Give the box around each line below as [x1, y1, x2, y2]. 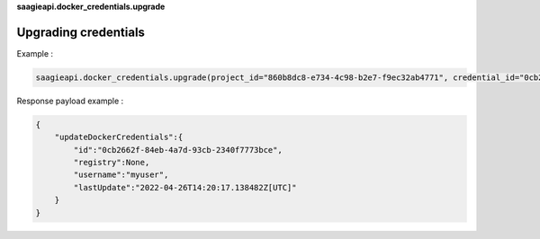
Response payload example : [16, 95, 124, 106]
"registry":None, [73, 157, 150, 168]
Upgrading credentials [16, 24, 146, 40]
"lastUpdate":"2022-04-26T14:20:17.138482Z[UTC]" [73, 182, 297, 192]
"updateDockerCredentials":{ [54, 132, 184, 143]
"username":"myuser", [73, 170, 169, 180]
